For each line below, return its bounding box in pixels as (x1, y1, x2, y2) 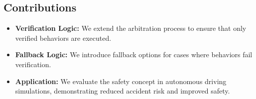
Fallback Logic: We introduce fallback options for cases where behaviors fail (15, 49, 253, 60)
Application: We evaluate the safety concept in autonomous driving (15, 76, 227, 86)
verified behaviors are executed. (15, 32, 112, 43)
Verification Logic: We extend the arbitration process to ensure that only (15, 23, 247, 33)
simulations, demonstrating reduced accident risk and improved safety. (15, 86, 230, 96)
